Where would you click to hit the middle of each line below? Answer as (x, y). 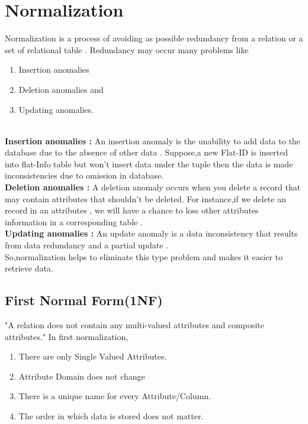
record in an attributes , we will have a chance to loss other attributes (132, 210)
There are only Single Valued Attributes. (93, 356)
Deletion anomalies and (61, 89)
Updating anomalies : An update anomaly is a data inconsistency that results (151, 233)
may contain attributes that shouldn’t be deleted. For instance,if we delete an (145, 198)
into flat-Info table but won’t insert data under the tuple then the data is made (149, 164)
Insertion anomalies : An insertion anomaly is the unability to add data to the (153, 140)
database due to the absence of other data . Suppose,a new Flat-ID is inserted (147, 152)
